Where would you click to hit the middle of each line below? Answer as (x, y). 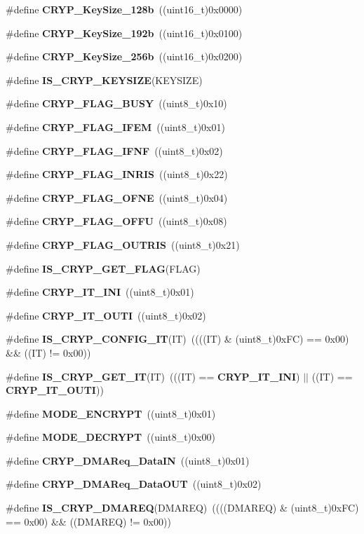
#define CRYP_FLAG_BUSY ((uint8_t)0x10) (116, 103)
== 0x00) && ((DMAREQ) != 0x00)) (88, 521)
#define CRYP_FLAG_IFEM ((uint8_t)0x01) (115, 126)
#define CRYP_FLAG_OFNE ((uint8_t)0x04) (117, 197)
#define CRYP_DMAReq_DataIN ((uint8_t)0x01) (128, 460)
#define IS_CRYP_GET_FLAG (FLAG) (103, 268)
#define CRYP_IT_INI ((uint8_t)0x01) (100, 292)
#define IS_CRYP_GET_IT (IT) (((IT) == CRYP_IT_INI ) (153, 376)
